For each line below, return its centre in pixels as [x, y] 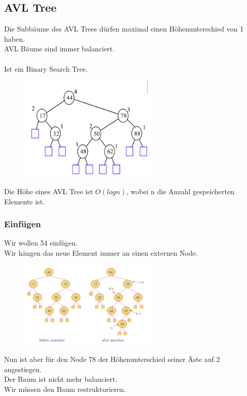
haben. [14, 38]
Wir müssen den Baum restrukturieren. [65, 389]
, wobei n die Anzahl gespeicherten [180, 191]
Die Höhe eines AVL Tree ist [49, 191]
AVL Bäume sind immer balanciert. [59, 49]
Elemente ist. [24, 201]
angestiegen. [23, 369]
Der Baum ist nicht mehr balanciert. [61, 379]
